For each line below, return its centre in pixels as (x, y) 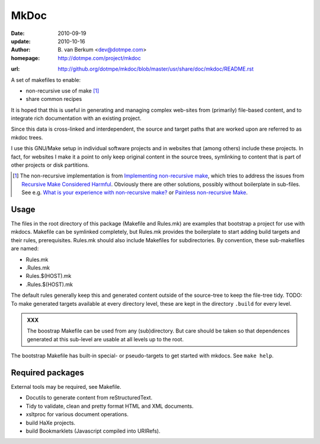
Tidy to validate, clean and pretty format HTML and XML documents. (110, 406)
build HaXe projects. (51, 423)
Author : (21, 50)
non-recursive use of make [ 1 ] (63, 91)
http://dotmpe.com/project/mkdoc (100, 58)
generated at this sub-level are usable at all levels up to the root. (105, 339)
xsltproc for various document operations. (77, 414)
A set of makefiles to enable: (46, 80)
